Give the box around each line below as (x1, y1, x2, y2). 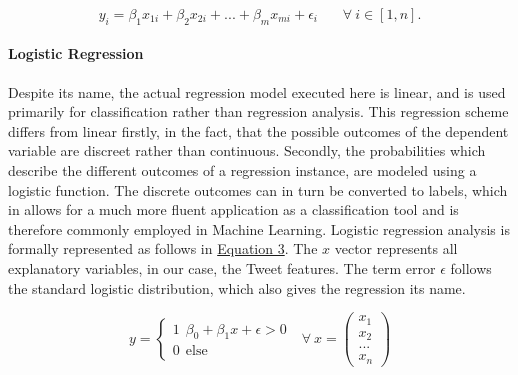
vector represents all (334, 238, 458, 259)
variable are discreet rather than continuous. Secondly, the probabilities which (8, 140, 486, 161)
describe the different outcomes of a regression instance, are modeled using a (8, 159, 477, 180)
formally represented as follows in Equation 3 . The (8, 238, 318, 259)
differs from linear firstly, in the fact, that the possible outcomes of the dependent (8, 120, 509, 141)
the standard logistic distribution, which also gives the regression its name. (8, 277, 466, 298)
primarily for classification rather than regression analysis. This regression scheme (8, 101, 509, 122)
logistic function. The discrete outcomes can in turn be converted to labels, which (8, 179, 508, 200)
